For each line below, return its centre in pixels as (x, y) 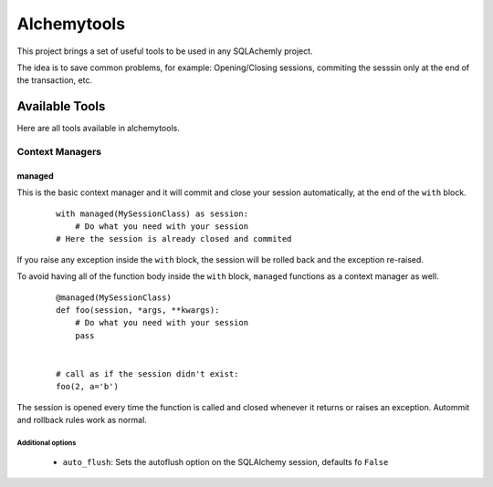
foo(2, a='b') (87, 387)
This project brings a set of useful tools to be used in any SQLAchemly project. (165, 51)
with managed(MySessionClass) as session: (152, 213)
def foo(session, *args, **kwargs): (138, 310)
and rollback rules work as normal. (82, 420)
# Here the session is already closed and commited (174, 239)
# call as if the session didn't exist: (147, 373)
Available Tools (61, 106)
